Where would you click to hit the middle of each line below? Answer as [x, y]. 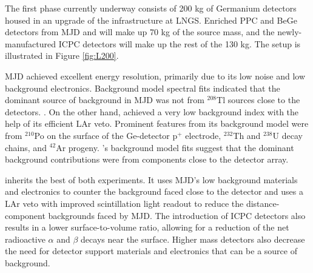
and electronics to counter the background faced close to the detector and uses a [154, 191]
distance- [263, 203]
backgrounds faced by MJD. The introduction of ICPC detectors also [177, 215]
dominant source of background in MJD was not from [105, 100]
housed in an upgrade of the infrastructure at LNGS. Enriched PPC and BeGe [151, 20]
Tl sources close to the [258, 100]
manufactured [31, 43]
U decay [288, 135]
